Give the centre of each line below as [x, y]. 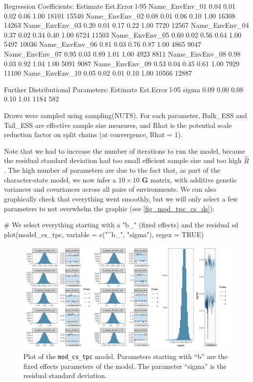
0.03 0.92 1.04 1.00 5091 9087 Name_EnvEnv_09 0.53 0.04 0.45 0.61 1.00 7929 [122, 63]
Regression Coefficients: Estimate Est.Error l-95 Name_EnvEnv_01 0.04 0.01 [120, 6]
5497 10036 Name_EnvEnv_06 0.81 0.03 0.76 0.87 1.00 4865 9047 [103, 44]
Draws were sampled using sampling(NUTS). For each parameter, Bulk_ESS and [126, 115]
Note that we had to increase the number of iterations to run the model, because [125, 151]
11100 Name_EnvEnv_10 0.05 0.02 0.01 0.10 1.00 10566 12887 [98, 73]
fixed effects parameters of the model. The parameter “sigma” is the [125, 366]
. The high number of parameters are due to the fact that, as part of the [112, 170]
